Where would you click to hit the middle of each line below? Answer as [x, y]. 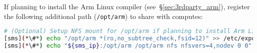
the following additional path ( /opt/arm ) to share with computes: [104, 16]
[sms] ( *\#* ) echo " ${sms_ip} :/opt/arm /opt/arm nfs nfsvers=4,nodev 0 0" [128, 46]
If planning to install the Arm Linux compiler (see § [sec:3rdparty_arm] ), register [127, 6]
